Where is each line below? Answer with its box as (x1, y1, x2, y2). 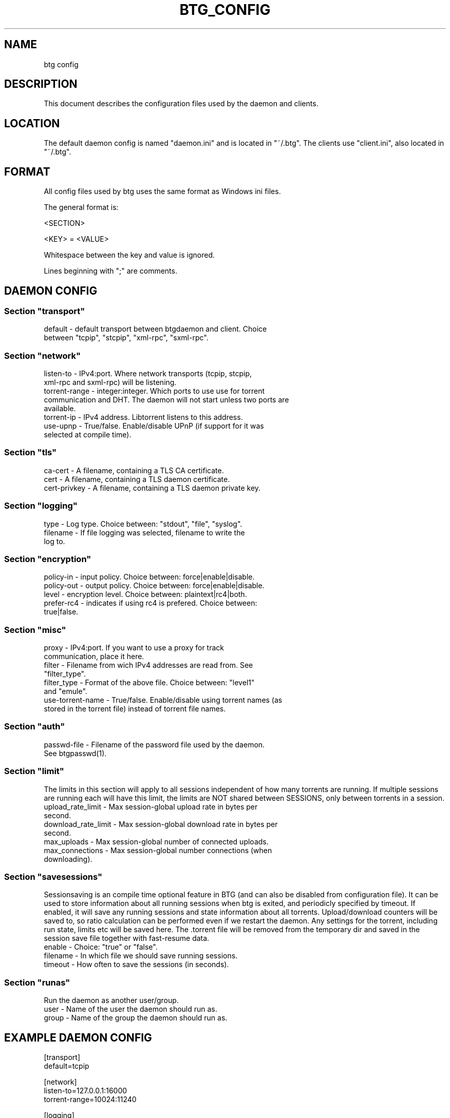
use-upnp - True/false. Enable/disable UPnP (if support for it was (44, 421, 264, 431)
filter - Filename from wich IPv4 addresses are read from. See (44, 661, 253, 670)
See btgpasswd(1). (44, 748, 107, 758)
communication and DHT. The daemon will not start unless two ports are (44, 395, 289, 404)
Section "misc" (4, 624, 66, 635)
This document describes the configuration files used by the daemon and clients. (44, 99, 318, 108)
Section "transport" (4, 305, 85, 316)
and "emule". (44, 687, 87, 696)
